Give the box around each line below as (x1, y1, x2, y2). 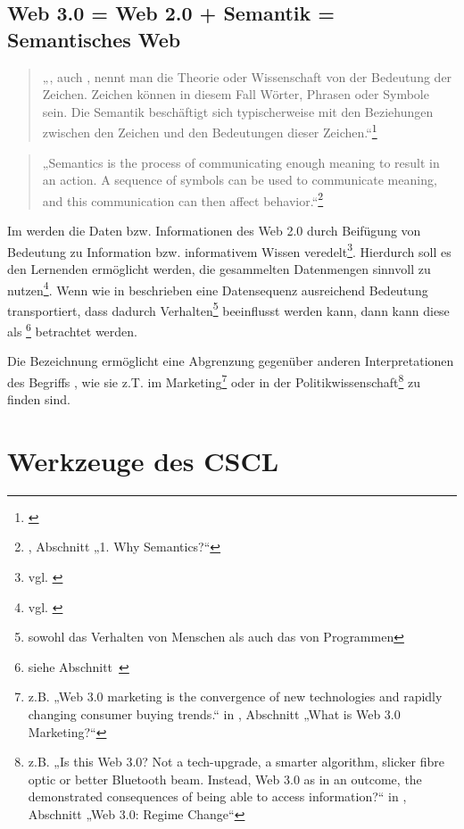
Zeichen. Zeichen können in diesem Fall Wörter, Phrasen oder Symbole (42, 85, 429, 104)
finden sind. (7, 390, 70, 409)
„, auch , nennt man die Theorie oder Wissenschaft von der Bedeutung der (42, 67, 452, 86)
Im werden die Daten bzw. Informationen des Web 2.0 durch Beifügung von (7, 221, 421, 240)
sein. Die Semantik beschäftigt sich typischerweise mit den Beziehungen (42, 102, 434, 120)
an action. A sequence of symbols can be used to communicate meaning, (42, 170, 437, 189)
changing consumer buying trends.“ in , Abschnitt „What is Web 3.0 (28, 704, 401, 723)
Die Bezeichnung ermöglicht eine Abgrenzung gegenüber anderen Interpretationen (7, 352, 454, 370)
